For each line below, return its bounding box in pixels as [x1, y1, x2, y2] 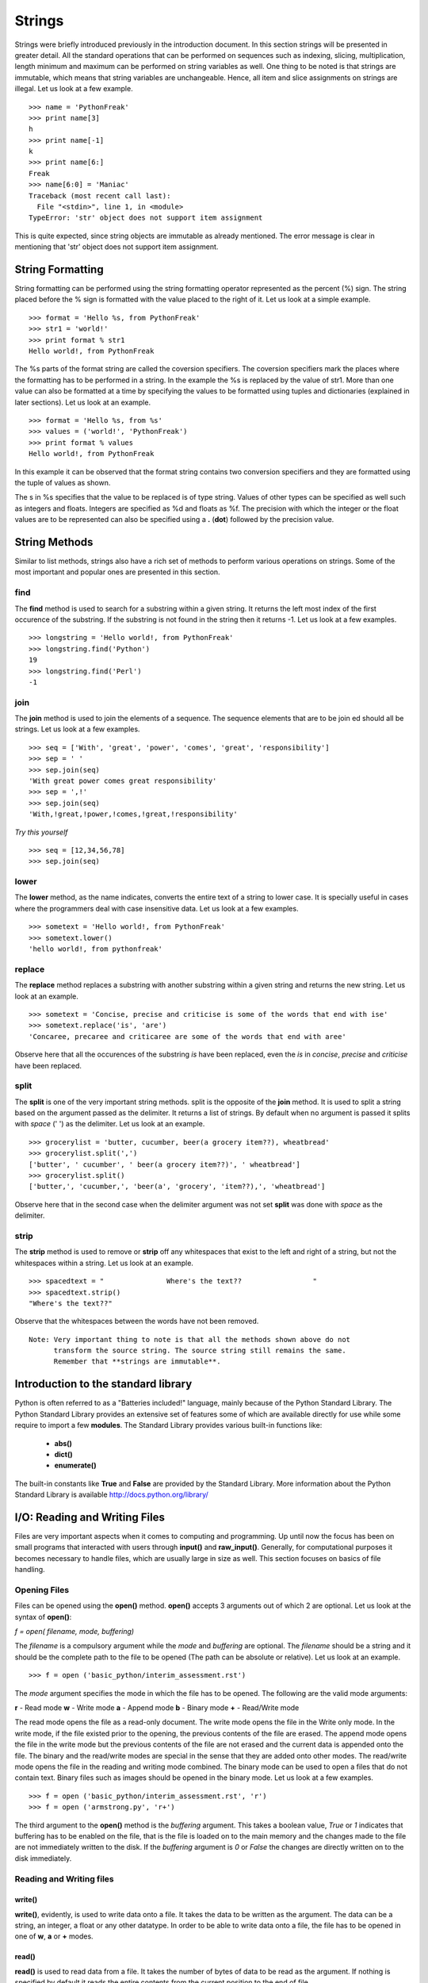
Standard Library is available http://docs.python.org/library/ [14, 1490, 209, 1499]
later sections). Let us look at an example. [14, 397, 151, 407]
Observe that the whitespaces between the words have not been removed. [14, 1317, 259, 1326]
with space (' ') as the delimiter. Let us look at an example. [14, 1119, 205, 1129]
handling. [14, 1565, 45, 1575]
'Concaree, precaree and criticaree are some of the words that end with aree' [29, 1032, 346, 1041]
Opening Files [14, 1584, 70, 1595]
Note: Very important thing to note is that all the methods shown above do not [29, 1335, 351, 1344]
